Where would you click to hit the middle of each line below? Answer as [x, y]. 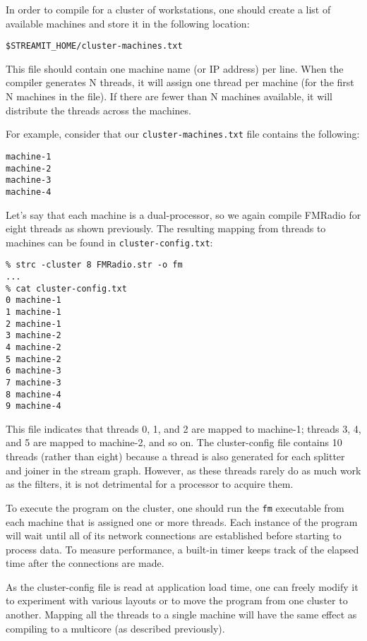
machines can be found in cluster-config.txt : [109, 242]
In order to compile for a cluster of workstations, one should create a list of [168, 9]
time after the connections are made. [85, 563]
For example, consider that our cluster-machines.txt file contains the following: [183, 134]
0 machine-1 [34, 300]
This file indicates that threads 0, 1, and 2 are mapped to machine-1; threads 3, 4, [183, 428]
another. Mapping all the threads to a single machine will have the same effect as [181, 615]
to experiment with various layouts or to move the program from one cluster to [177, 600]
